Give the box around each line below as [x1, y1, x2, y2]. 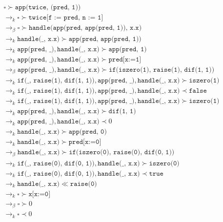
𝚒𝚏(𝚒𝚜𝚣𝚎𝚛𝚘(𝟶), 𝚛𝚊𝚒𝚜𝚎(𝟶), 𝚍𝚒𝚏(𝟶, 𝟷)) [69, 149, 175, 156]
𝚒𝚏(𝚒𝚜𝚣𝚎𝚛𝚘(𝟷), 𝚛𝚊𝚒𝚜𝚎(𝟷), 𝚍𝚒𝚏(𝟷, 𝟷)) [108, 66, 215, 73]
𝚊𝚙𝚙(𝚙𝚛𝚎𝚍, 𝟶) [68, 128, 107, 136]
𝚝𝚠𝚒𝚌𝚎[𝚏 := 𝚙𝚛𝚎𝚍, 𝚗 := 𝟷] [28, 14, 103, 21]
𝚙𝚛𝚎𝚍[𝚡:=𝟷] [108, 56, 142, 63]
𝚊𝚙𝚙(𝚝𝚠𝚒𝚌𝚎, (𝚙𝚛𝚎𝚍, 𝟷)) [15, 4, 81, 11]
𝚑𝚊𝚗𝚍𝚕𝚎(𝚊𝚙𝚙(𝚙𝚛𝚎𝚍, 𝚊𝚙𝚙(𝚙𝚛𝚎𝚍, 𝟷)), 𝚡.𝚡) [28, 24, 142, 32]
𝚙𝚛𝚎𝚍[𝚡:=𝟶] [68, 139, 101, 146]
